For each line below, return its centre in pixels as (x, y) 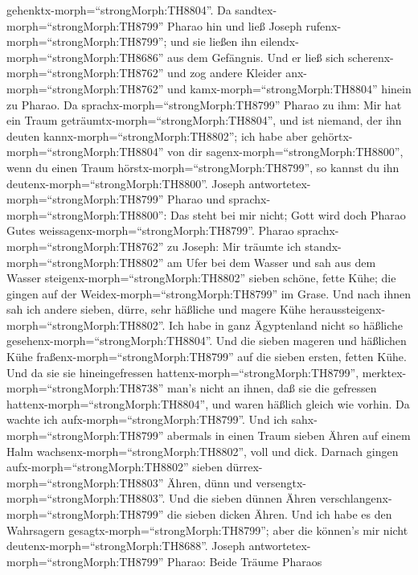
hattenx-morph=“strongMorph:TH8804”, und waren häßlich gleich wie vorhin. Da (208, 403)
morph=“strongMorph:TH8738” (85, 388)
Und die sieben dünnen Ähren (243, 498)
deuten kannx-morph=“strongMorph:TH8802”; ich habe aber (157, 136)
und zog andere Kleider (225, 73)
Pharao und (196, 199)
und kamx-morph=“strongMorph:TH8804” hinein (289, 88)
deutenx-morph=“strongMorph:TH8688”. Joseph (126, 546)
